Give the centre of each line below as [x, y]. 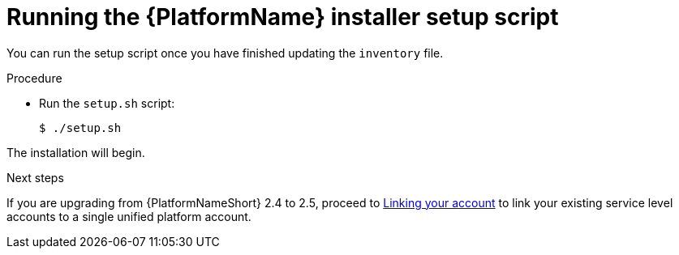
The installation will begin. [76, 152]
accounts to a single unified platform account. [129, 216]
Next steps [35, 177]
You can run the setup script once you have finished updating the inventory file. [225, 53]
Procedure [34, 78]
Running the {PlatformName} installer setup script [283, 17]
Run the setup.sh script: [107, 103]
